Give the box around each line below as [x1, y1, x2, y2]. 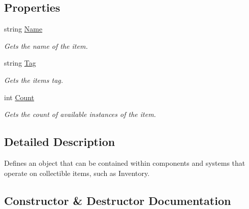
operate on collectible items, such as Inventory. [4, 167, 150, 178]
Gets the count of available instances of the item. [4, 109, 156, 120]
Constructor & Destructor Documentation [4, 192, 231, 208]
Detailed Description [4, 134, 115, 150]
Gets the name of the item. [4, 40, 88, 51]
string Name [4, 23, 43, 34]
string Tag [4, 57, 36, 68]
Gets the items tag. [4, 74, 64, 85]
